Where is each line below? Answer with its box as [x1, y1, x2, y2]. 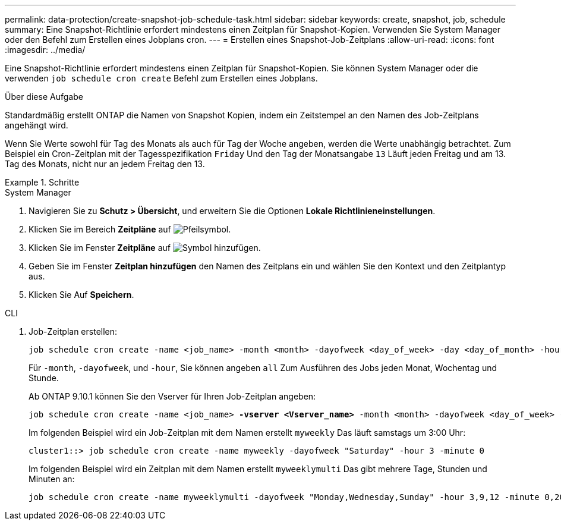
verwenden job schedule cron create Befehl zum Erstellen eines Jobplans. [5, 73, 318, 83]
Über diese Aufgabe [5, 92, 83, 102]
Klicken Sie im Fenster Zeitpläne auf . [29, 243, 261, 253]
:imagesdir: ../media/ [5, 45, 86, 55]
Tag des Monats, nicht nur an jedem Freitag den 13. [5, 159, 205, 169]
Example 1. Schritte [5, 177, 80, 187]
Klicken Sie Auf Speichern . [29, 290, 134, 300]
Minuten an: [29, 474, 75, 484]
